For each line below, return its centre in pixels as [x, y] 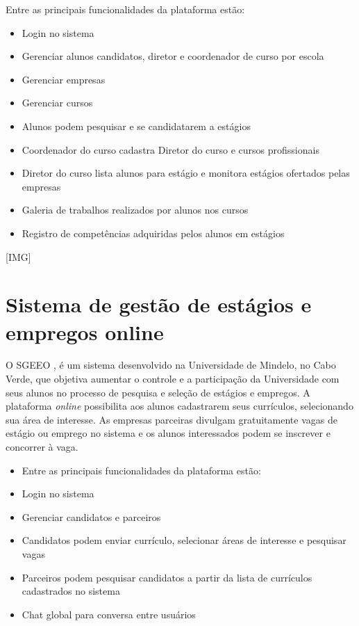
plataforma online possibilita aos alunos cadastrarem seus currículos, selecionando [179, 406]
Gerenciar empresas [64, 79]
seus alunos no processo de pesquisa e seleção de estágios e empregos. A [158, 392]
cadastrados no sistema [71, 591]
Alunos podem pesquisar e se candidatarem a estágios [136, 126]
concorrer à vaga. [42, 447]
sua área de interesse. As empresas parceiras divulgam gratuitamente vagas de [172, 419]
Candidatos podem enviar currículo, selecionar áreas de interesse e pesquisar [184, 540]
